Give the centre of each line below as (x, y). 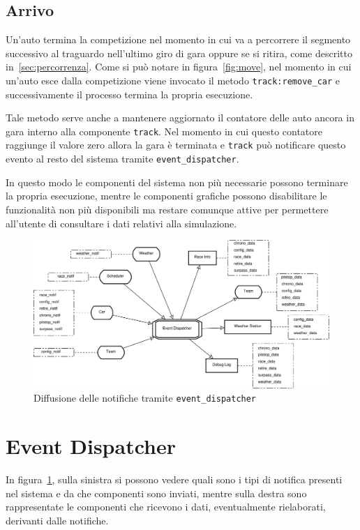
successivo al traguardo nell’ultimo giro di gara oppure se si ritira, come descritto (179, 53)
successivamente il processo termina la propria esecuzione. (129, 94)
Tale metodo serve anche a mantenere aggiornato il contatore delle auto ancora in (180, 118)
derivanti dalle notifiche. (57, 520)
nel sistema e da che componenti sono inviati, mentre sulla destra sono (156, 493)
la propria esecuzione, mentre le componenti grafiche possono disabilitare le (166, 196)
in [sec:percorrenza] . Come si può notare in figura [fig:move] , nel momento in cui (179, 67)
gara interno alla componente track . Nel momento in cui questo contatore (164, 131)
